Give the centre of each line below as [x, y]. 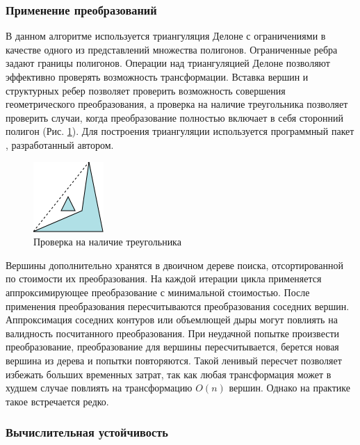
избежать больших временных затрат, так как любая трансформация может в [169, 374]
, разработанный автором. [60, 144]
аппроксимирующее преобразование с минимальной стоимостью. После [158, 292]
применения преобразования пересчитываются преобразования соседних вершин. [178, 306]
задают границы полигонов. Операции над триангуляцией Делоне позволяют [168, 63]
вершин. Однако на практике [290, 388]
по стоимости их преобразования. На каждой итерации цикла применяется [164, 278]
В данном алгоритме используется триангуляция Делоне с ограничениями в [166, 36]
